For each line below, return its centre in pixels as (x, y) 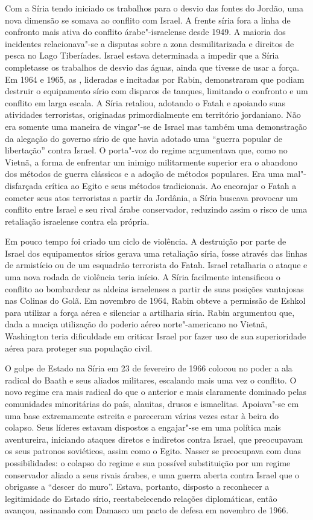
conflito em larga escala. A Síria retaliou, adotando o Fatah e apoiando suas (145, 102)
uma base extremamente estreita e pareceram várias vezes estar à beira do (142, 415)
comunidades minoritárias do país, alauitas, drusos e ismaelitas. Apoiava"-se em (152, 403)
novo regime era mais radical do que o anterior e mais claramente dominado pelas (156, 392)
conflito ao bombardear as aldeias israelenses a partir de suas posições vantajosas (154, 288)
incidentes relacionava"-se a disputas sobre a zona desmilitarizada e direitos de (150, 43)
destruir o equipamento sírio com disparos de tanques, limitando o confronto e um (156, 91)
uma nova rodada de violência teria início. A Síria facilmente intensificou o (143, 277)
